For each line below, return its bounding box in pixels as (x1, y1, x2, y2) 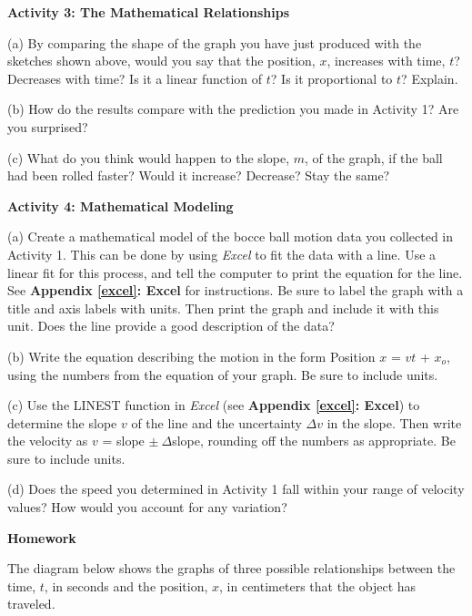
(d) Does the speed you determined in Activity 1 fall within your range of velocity (7, 479, 465, 498)
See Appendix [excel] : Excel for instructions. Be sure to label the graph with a (7, 281, 464, 300)
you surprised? (7, 117, 88, 136)
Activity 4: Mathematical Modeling (7, 196, 234, 215)
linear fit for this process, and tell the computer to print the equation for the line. (7, 262, 463, 282)
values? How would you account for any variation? (7, 498, 287, 517)
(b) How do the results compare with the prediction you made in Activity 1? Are (7, 99, 459, 118)
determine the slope (7, 413, 117, 432)
